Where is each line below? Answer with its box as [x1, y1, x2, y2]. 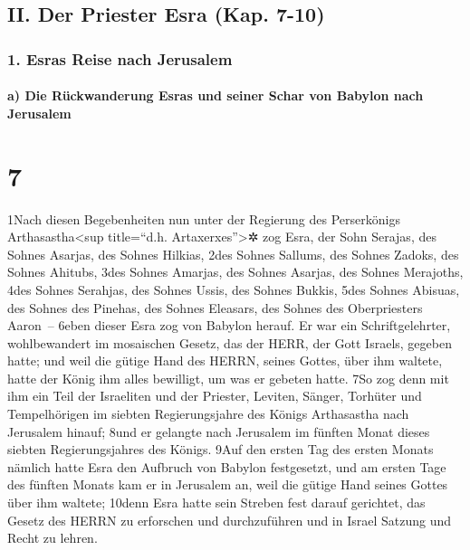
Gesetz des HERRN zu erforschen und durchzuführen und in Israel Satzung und [7, 510, 452, 529]
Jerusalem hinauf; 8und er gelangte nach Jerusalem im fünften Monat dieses [7, 422, 430, 441]
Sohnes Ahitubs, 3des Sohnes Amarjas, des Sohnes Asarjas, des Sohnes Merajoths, [7, 262, 464, 281]
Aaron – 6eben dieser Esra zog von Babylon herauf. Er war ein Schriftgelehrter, [7, 316, 451, 335]
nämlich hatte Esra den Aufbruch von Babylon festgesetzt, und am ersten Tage [7, 457, 446, 476]
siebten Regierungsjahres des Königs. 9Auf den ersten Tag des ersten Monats [7, 440, 434, 459]
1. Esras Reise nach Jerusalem [7, 47, 233, 70]
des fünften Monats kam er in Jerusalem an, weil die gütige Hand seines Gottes [7, 475, 448, 494]
